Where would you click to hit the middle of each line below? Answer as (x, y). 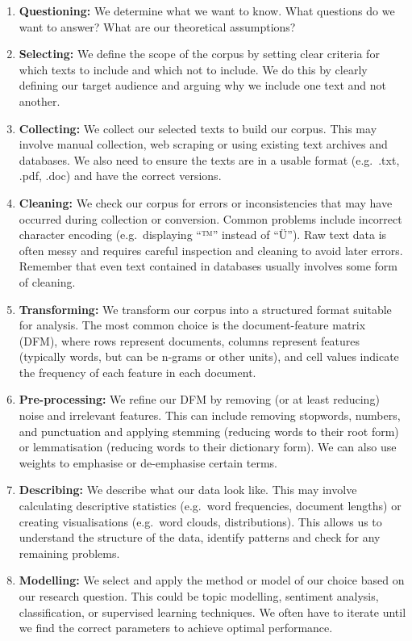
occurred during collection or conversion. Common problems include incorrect (210, 218)
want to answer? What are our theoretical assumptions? (157, 26)
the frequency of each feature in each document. (137, 372)
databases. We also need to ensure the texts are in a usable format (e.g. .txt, (209, 159)
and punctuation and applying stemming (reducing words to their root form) (209, 431)
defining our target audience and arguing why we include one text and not (202, 85)
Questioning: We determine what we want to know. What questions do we (207, 10)
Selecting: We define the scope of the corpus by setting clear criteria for (199, 54)
